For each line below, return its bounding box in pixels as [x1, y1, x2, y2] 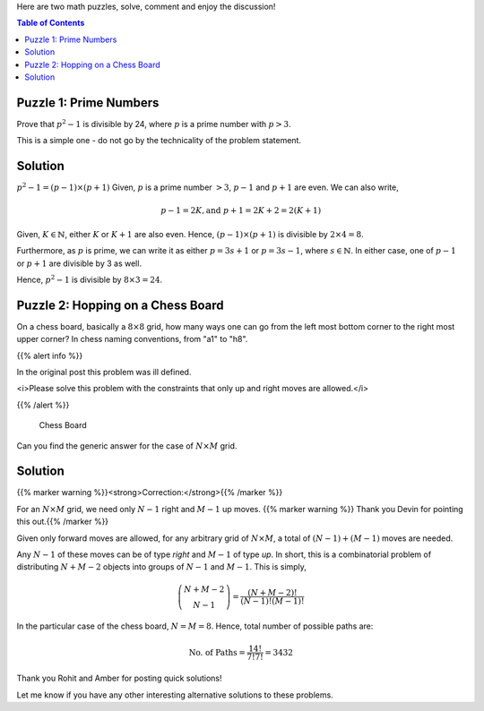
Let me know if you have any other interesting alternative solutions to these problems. [16, 690, 333, 700]
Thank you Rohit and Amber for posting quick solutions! [16, 672, 223, 684]
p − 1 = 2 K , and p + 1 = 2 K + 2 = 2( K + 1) [160, 206, 322, 216]
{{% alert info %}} [16, 350, 83, 361]
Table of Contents [16, 18, 85, 29]
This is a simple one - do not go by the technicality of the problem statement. [16, 135, 302, 146]
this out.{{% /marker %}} [16, 516, 109, 527]
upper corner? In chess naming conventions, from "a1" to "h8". [16, 334, 248, 345]
